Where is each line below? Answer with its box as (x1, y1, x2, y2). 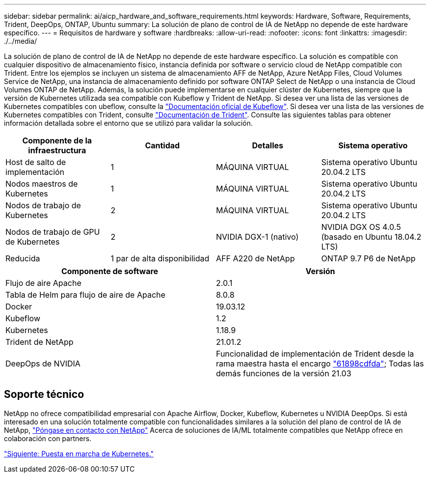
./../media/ (4, 37, 37, 45)
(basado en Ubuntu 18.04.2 (321, 232, 422, 242)
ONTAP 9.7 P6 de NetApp (321, 253, 416, 263)
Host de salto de (5, 157, 66, 167)
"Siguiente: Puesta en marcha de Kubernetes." (4, 449, 154, 458)
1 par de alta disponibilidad (110, 253, 210, 263)
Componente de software (61, 266, 159, 276)
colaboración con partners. (4, 434, 92, 443)
